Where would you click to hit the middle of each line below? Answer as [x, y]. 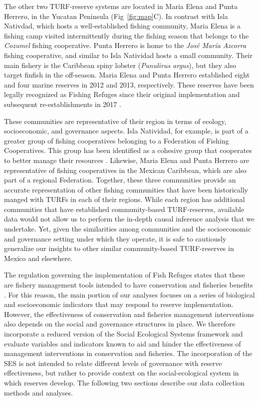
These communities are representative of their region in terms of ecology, [115, 121]
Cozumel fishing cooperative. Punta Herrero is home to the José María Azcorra [125, 45]
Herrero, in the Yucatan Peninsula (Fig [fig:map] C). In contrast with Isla [116, 16]
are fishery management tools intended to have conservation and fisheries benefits [129, 285]
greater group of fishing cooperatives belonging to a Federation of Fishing [117, 140]
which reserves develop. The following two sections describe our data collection [124, 382]
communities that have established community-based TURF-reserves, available [124, 209]
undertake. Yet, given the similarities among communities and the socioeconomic [128, 229]
